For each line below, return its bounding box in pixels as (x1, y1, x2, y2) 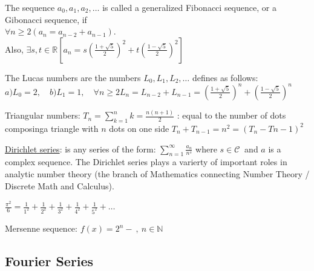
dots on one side (109, 122, 169, 134)
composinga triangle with (5, 122, 99, 134)
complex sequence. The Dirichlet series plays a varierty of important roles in (5, 155, 287, 168)
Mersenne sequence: (5, 222, 77, 235)
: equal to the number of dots (177, 109, 286, 122)
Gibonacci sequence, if (5, 13, 87, 25)
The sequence (5, 1, 55, 13)
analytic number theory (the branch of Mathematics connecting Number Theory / (5, 167, 310, 180)
